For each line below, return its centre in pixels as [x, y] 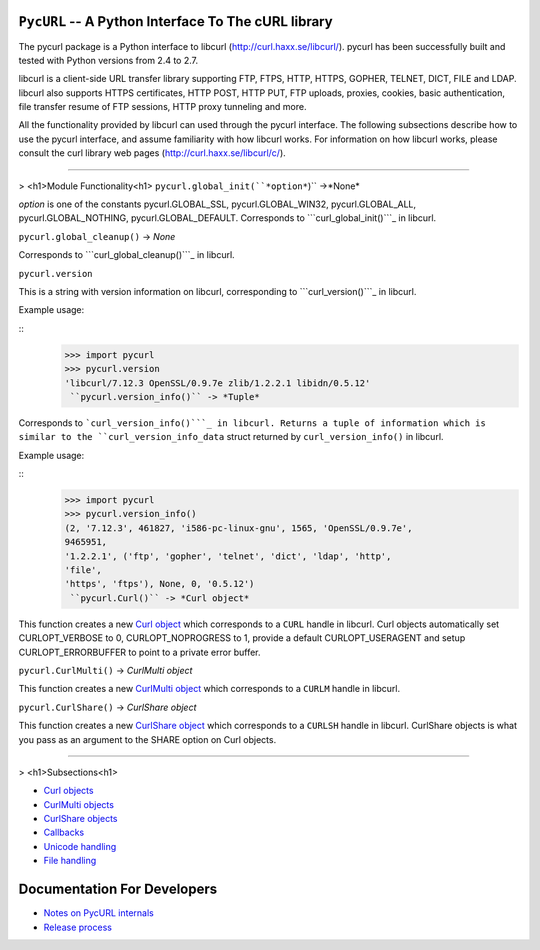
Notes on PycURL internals [98, 913]
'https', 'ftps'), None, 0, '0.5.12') [159, 584]
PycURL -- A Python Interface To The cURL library [176, 21]
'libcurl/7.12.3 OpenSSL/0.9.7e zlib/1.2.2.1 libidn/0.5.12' [217, 383]
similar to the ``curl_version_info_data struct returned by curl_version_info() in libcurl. [231, 437]
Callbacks [64, 832]
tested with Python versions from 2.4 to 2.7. [108, 60]
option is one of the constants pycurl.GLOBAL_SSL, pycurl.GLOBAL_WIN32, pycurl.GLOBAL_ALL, [217, 204]
